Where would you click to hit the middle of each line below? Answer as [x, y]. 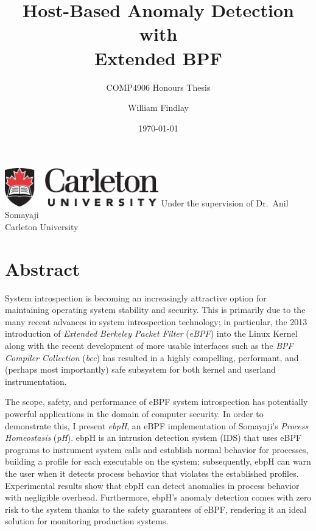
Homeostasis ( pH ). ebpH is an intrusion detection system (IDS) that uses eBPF [153, 438]
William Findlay [158, 107]
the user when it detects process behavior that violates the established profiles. [152, 473]
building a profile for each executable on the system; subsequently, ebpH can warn [158, 461]
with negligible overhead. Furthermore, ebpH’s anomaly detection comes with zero [158, 497]
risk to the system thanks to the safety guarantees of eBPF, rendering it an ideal [156, 509]
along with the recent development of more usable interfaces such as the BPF [149, 346]
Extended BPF [158, 58]
